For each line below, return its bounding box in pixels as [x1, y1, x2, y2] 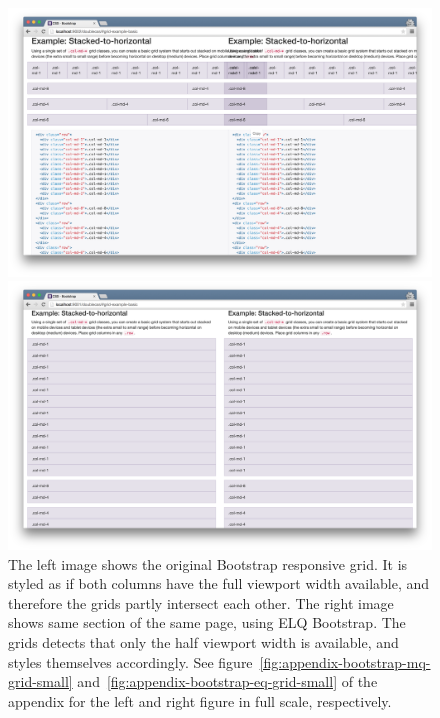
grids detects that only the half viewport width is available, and [8, 632, 399, 652]
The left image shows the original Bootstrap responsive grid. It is [8, 553, 408, 574]
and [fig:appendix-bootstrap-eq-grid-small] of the [77, 671, 378, 692]
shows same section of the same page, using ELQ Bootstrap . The [8, 612, 406, 633]
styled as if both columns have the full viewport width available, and [8, 573, 430, 594]
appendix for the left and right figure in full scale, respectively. [8, 690, 392, 711]
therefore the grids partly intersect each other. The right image [8, 592, 394, 613]
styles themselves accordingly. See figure [8, 651, 253, 672]
